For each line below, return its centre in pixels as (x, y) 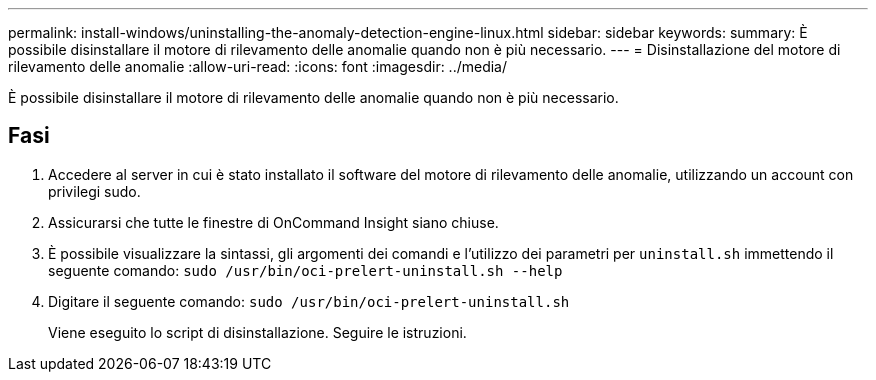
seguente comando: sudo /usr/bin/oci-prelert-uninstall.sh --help (305, 270)
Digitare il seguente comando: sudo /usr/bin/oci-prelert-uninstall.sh (309, 301)
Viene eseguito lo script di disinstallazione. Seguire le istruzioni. (257, 332)
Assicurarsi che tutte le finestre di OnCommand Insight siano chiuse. (273, 222)
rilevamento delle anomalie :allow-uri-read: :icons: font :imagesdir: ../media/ (258, 66)
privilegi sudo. (94, 191)
